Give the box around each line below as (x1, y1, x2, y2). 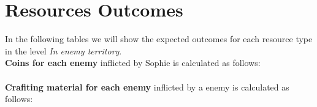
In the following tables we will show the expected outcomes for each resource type (5, 32, 313, 45)
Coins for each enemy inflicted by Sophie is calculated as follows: (5, 56, 261, 69)
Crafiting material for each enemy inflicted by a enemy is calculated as (5, 80, 289, 93)
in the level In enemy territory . (5, 44, 122, 57)
